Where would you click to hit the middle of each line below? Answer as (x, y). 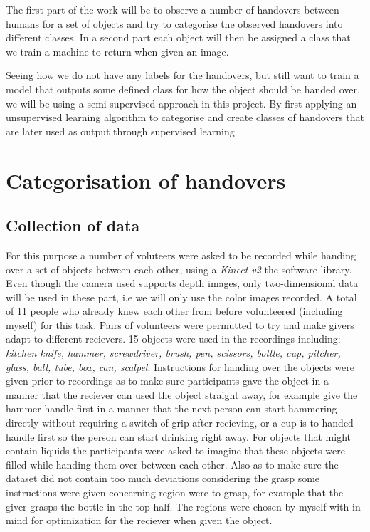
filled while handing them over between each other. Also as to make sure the (172, 464)
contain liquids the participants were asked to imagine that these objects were (175, 450)
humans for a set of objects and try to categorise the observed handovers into (174, 23)
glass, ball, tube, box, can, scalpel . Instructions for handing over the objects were (180, 366)
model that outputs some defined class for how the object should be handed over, (183, 89)
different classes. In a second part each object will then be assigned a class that (178, 37)
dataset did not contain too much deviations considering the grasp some (163, 478)
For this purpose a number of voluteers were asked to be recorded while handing (181, 255)
